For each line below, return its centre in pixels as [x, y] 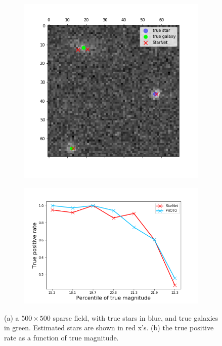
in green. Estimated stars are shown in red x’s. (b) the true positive [109, 328]
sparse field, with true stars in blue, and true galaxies [136, 317]
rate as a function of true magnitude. [61, 337]
